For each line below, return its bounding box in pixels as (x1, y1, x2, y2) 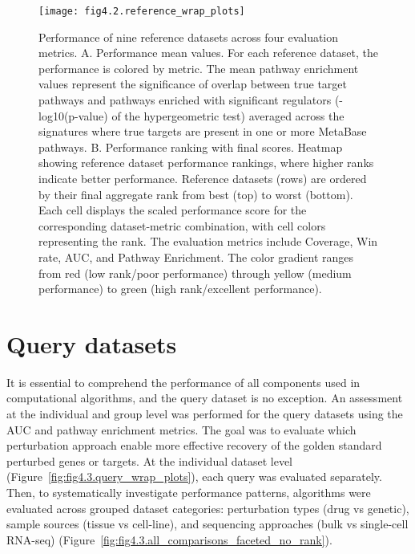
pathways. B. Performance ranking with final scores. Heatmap (38, 138, 343, 155)
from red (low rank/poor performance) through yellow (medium (38, 264, 352, 281)
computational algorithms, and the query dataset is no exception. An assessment (6, 389, 403, 406)
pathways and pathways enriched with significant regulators (38, 92, 332, 108)
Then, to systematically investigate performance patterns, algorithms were (6, 484, 371, 501)
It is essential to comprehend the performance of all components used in (6, 373, 361, 390)
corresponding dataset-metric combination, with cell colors (38, 217, 326, 234)
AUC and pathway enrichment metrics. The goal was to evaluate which (6, 421, 357, 438)
